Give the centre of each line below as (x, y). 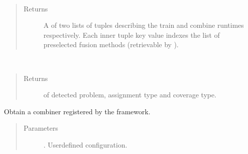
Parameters (41, 128)
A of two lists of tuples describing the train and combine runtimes (144, 25)
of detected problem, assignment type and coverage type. (130, 95)
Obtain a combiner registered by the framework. (77, 111)
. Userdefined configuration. (85, 144)
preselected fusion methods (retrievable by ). (111, 44)
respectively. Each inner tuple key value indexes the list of (131, 35)
